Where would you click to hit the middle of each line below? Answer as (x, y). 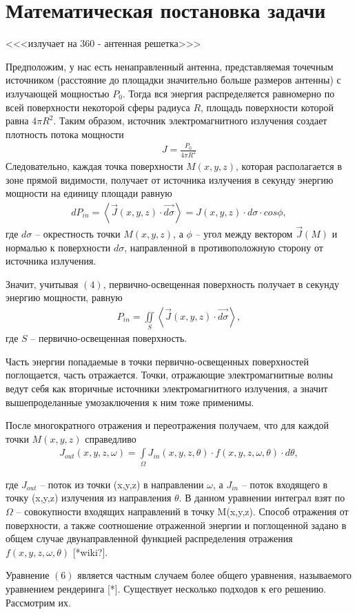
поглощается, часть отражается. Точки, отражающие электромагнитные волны (170, 375)
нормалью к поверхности (58, 247)
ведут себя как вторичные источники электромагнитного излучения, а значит (167, 388)
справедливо (111, 438)
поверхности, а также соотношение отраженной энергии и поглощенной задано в (176, 525)
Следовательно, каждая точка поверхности (94, 165)
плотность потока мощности (65, 134)
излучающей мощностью (58, 93)
